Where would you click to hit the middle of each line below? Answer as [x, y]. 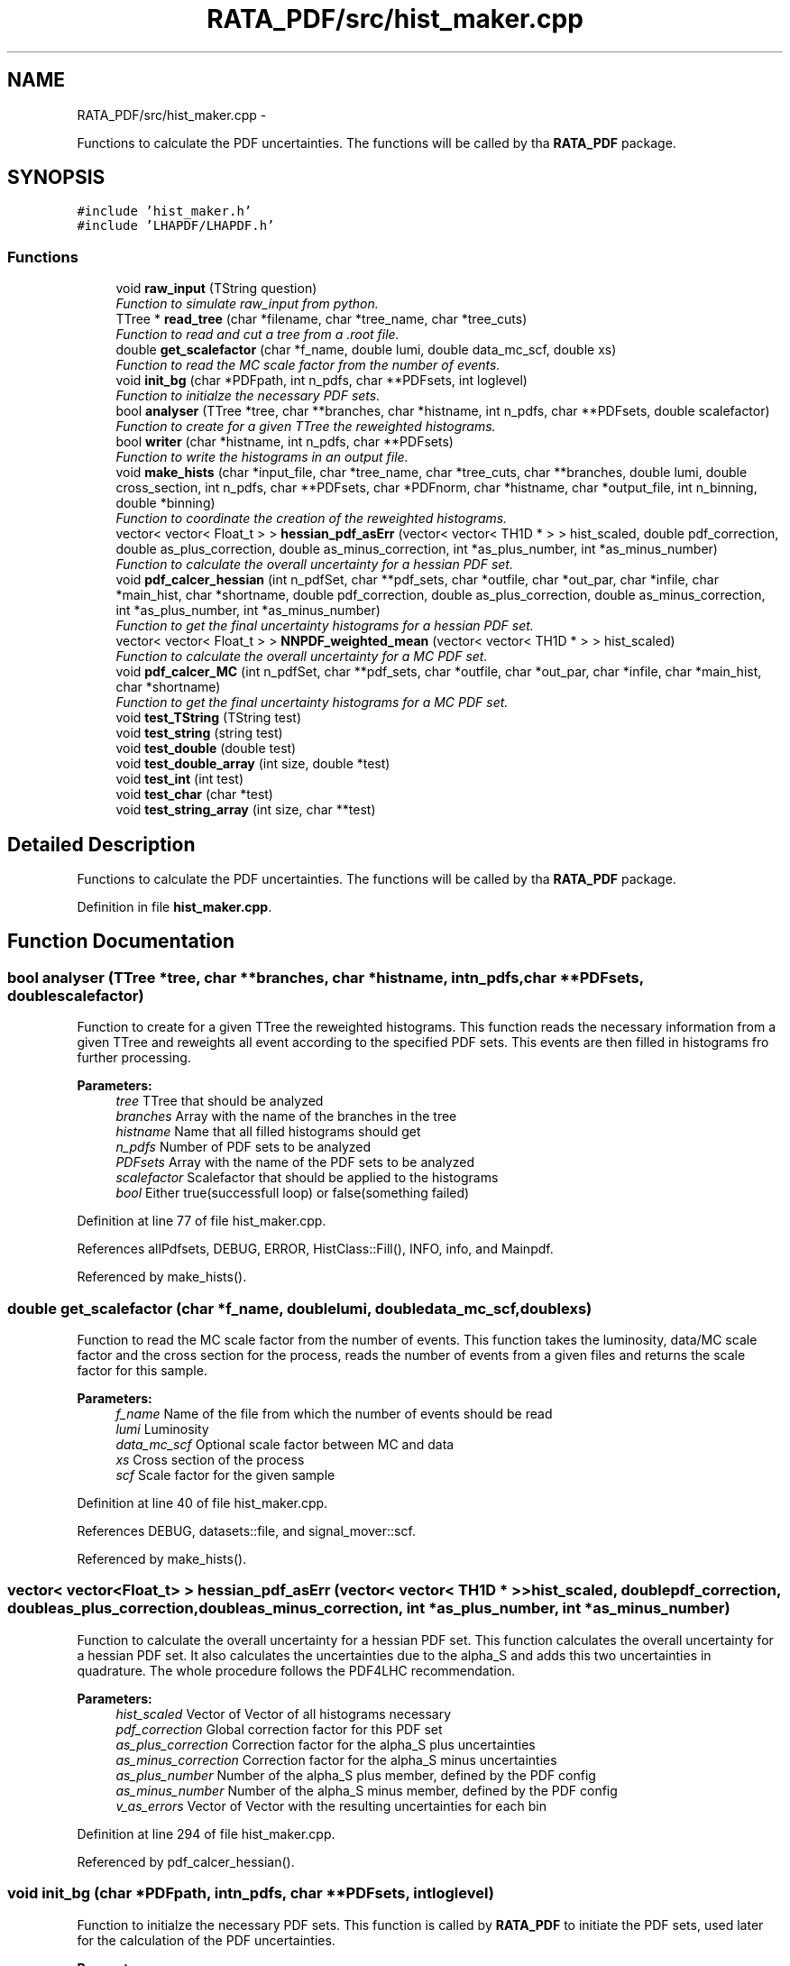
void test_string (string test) [199, 733]
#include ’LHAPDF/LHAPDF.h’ [176, 226]
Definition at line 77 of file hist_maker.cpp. [202, 1221]
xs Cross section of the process [210, 1460]
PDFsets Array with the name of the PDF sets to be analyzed [295, 1162]
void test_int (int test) [180, 779]
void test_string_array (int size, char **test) [246, 810]
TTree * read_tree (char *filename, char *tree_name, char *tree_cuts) [322, 319]
